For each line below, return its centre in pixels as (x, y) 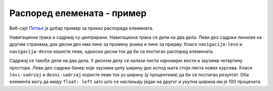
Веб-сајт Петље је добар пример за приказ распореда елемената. (81, 28)
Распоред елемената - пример (78, 13)
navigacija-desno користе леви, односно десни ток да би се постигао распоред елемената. (112, 51)
